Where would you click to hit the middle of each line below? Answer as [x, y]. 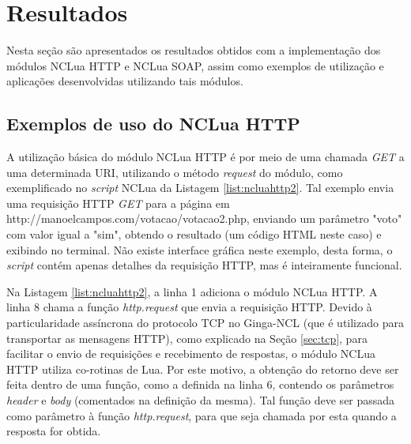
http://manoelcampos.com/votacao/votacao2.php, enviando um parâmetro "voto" [204, 218]
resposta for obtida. [54, 431]
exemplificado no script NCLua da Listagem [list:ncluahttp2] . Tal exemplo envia [200, 188]
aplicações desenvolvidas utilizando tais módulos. [125, 81]
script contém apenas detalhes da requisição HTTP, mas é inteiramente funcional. [204, 265]
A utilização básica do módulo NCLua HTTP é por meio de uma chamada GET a [205, 157]
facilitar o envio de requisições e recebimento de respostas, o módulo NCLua [191, 354]
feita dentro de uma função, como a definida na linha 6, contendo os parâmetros [200, 384]
